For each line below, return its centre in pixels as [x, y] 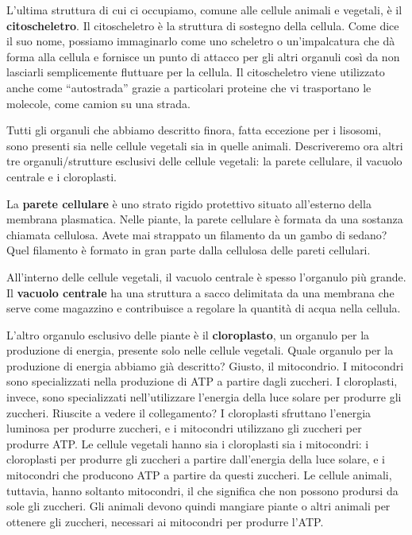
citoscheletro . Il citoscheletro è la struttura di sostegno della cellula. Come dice [203, 25]
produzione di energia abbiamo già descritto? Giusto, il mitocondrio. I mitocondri [205, 365]
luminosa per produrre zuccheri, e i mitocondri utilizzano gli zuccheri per [184, 428]
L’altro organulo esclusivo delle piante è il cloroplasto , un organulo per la [188, 334]
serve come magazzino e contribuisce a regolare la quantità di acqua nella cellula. [204, 308]
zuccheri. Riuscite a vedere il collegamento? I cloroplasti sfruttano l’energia [189, 412]
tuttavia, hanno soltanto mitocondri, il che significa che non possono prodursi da [202, 490]
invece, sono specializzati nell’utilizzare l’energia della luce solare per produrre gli [204, 397]
